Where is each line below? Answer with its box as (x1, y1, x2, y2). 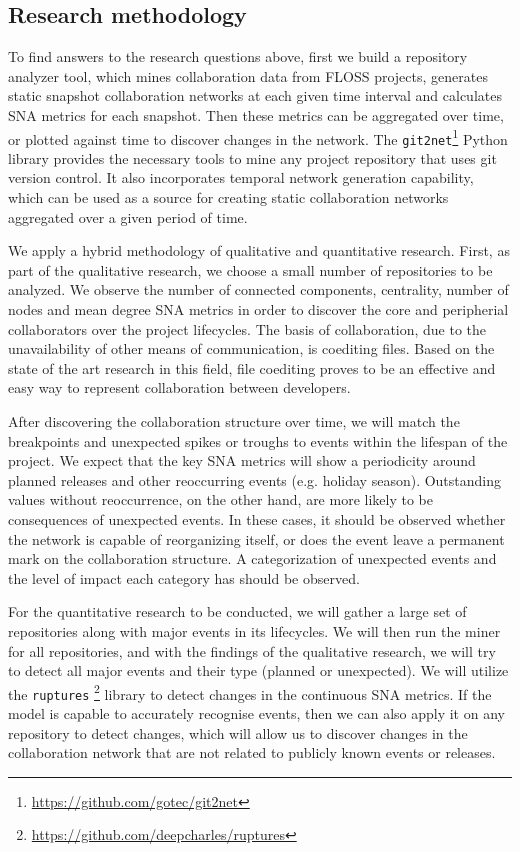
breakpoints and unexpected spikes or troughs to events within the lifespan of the (8, 430, 508, 451)
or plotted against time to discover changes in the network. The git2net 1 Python (8, 125, 508, 149)
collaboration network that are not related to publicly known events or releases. (8, 742, 496, 763)
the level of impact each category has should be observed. (8, 567, 360, 588)
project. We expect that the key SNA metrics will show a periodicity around (8, 450, 476, 471)
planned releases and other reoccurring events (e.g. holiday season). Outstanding (8, 469, 502, 490)
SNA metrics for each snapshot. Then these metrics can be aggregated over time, (8, 104, 504, 125)
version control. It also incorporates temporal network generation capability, (8, 167, 474, 188)
